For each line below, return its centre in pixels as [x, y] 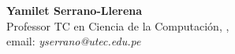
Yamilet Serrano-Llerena [75, 10]
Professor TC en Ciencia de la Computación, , [118, 25]
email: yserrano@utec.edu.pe [74, 41]
